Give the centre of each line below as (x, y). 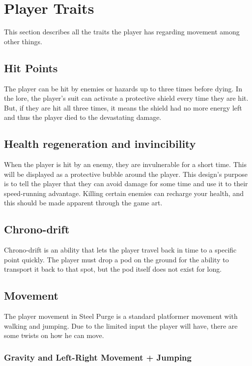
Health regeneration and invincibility (100, 144)
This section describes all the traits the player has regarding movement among (122, 32)
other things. (23, 41)
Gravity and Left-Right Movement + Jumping (98, 357)
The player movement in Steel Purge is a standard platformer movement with (121, 316)
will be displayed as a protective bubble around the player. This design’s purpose (126, 174)
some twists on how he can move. (54, 335)
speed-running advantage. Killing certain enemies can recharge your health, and (124, 193)
